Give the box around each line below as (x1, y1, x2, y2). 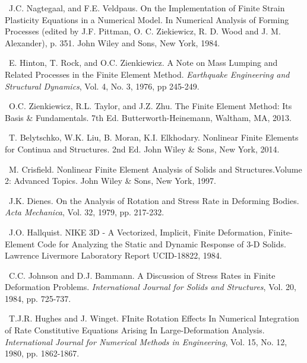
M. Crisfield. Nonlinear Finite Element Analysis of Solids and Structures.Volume (8, 163, 302, 175)
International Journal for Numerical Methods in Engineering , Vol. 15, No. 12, (5, 335, 287, 348)
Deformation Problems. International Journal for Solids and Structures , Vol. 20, (5, 281, 296, 293)
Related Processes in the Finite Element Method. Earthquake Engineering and (5, 68, 290, 80)
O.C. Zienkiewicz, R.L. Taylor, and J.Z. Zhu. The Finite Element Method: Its (8, 100, 292, 112)
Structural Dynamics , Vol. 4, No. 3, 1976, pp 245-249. (5, 79, 200, 92)
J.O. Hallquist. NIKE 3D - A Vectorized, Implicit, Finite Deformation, (8, 225, 266, 238)
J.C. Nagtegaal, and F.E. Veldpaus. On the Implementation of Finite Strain (8, 2, 285, 14)
